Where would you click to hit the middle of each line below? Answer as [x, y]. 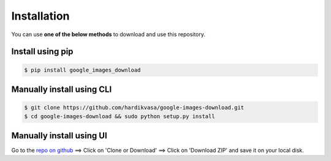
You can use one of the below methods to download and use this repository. [108, 34]
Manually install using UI [59, 136]
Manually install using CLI [62, 89]
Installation [40, 16]
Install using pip [42, 52]
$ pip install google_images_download [82, 70]
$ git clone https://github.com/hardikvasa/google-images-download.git [134, 108]
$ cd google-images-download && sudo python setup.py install [120, 116]
